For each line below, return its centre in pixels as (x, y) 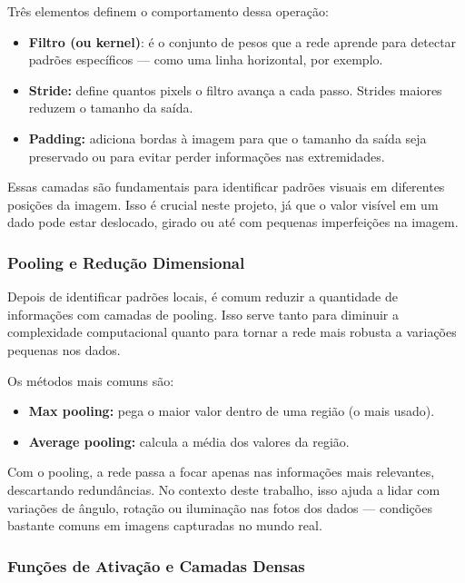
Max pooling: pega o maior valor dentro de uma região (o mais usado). (232, 411)
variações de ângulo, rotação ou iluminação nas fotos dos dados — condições (220, 507)
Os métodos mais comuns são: (91, 380)
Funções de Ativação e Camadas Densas (156, 565)
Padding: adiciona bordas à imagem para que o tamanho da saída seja (228, 138)
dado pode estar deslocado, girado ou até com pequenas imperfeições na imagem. (233, 222)
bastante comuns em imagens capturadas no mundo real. (165, 525)
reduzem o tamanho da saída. (111, 108)
